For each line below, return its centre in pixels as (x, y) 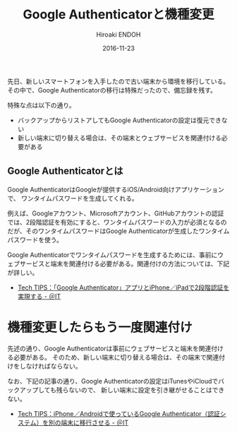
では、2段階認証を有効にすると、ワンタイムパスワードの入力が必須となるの (117, 222)
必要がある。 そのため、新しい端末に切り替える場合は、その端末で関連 (116, 357)
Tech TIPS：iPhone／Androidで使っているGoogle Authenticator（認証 (119, 413)
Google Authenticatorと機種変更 (119, 14)
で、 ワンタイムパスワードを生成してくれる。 (73, 198)
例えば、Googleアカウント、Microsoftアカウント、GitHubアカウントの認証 (116, 213)
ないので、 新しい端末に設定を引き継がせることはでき (146, 390)
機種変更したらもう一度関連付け (100, 327)
